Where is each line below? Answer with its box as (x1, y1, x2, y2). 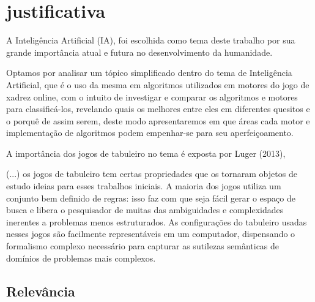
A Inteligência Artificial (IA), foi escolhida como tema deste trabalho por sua (6, 34, 295, 47)
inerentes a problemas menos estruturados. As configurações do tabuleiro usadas (6, 215, 307, 228)
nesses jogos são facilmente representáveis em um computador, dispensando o (6, 227, 295, 240)
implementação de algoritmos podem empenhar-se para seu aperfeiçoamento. (6, 126, 294, 139)
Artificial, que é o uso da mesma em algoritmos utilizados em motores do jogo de (6, 78, 309, 91)
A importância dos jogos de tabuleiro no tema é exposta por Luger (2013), (6, 146, 286, 159)
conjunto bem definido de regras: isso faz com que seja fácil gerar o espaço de (6, 191, 295, 204)
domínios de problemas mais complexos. (6, 251, 156, 264)
